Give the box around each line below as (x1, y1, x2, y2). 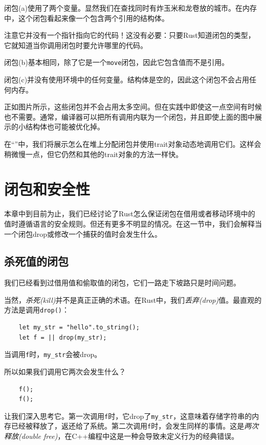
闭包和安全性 (4, 179, 91, 199)
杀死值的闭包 (4, 253, 69, 269)
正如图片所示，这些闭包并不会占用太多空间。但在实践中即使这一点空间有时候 (4, 101, 262, 112)
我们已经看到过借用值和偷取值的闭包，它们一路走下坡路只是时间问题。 (4, 277, 240, 288)
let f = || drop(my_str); (18, 333, 107, 341)
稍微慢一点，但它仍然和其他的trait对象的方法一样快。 (4, 148, 183, 159)
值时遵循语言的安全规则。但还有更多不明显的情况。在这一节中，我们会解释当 (4, 218, 262, 229)
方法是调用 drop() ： (4, 304, 69, 315)
